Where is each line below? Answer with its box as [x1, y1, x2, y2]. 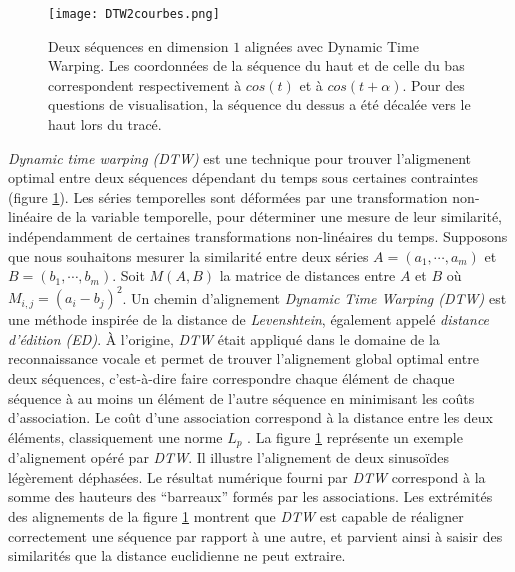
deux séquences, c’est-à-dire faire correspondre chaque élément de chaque [8, 368, 455, 389]
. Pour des [402, 74, 465, 95]
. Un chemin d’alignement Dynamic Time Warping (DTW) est [122, 287, 507, 308]
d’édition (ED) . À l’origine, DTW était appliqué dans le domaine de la [8, 328, 440, 349]
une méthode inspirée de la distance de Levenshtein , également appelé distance [8, 309, 490, 330]
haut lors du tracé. [48, 114, 162, 135]
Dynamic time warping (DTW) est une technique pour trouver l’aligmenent [8, 147, 472, 168]
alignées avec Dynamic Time [244, 35, 419, 56]
